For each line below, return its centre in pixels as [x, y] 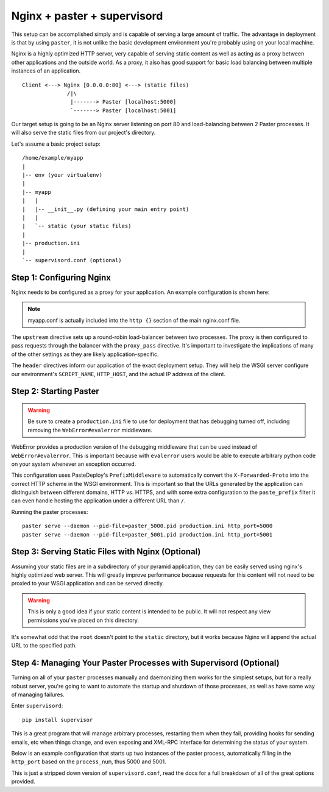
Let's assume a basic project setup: [56, 144]
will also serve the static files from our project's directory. [83, 133]
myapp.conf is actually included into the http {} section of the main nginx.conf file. [134, 320]
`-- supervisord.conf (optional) [72, 260]
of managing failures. [38, 694]
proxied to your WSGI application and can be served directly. [88, 583]
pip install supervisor [58, 720]
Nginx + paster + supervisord [87, 16]
